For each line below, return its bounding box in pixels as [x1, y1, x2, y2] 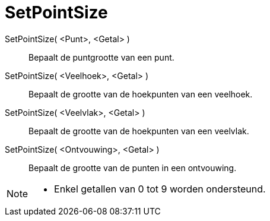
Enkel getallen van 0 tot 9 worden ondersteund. [54, 182, 266, 195]
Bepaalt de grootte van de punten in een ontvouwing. [28, 162, 237, 173]
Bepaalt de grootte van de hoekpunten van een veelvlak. [28, 125, 249, 136]
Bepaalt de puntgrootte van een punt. [28, 52, 174, 62]
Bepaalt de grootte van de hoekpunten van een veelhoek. [28, 89, 253, 99]
